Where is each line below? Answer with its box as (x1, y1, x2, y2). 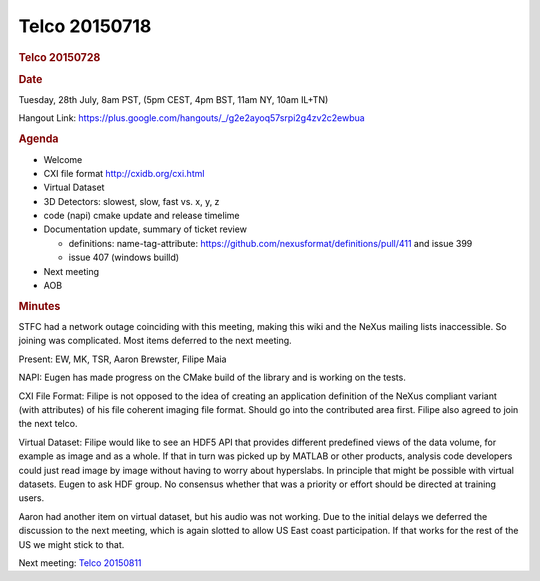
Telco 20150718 (18, 15, 152, 37)
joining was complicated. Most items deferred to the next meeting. (18, 335, 292, 347)
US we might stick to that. (18, 538, 125, 550)
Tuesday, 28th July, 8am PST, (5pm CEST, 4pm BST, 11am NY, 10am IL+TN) (18, 94, 329, 106)
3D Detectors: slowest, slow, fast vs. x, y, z (43, 195, 220, 207)
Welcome (43, 153, 83, 165)
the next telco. (18, 418, 78, 430)
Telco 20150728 (18, 50, 101, 64)
